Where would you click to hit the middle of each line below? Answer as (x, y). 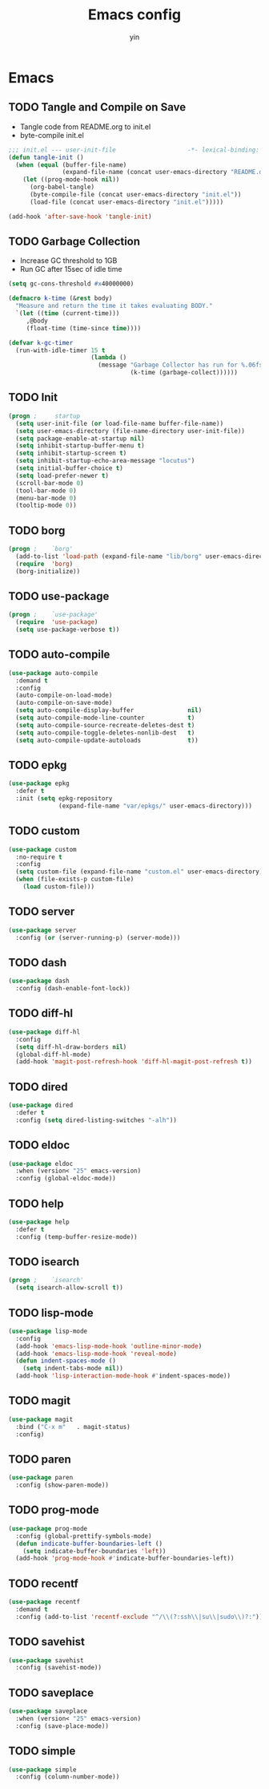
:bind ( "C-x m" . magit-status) (73, 1427)
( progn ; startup (44, 416)
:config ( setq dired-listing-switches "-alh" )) (96, 1120)
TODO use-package (59, 596)
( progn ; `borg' (41, 549)
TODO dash (38, 963)
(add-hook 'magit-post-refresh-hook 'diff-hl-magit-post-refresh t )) (134, 1062)
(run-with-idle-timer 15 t (60, 350)
